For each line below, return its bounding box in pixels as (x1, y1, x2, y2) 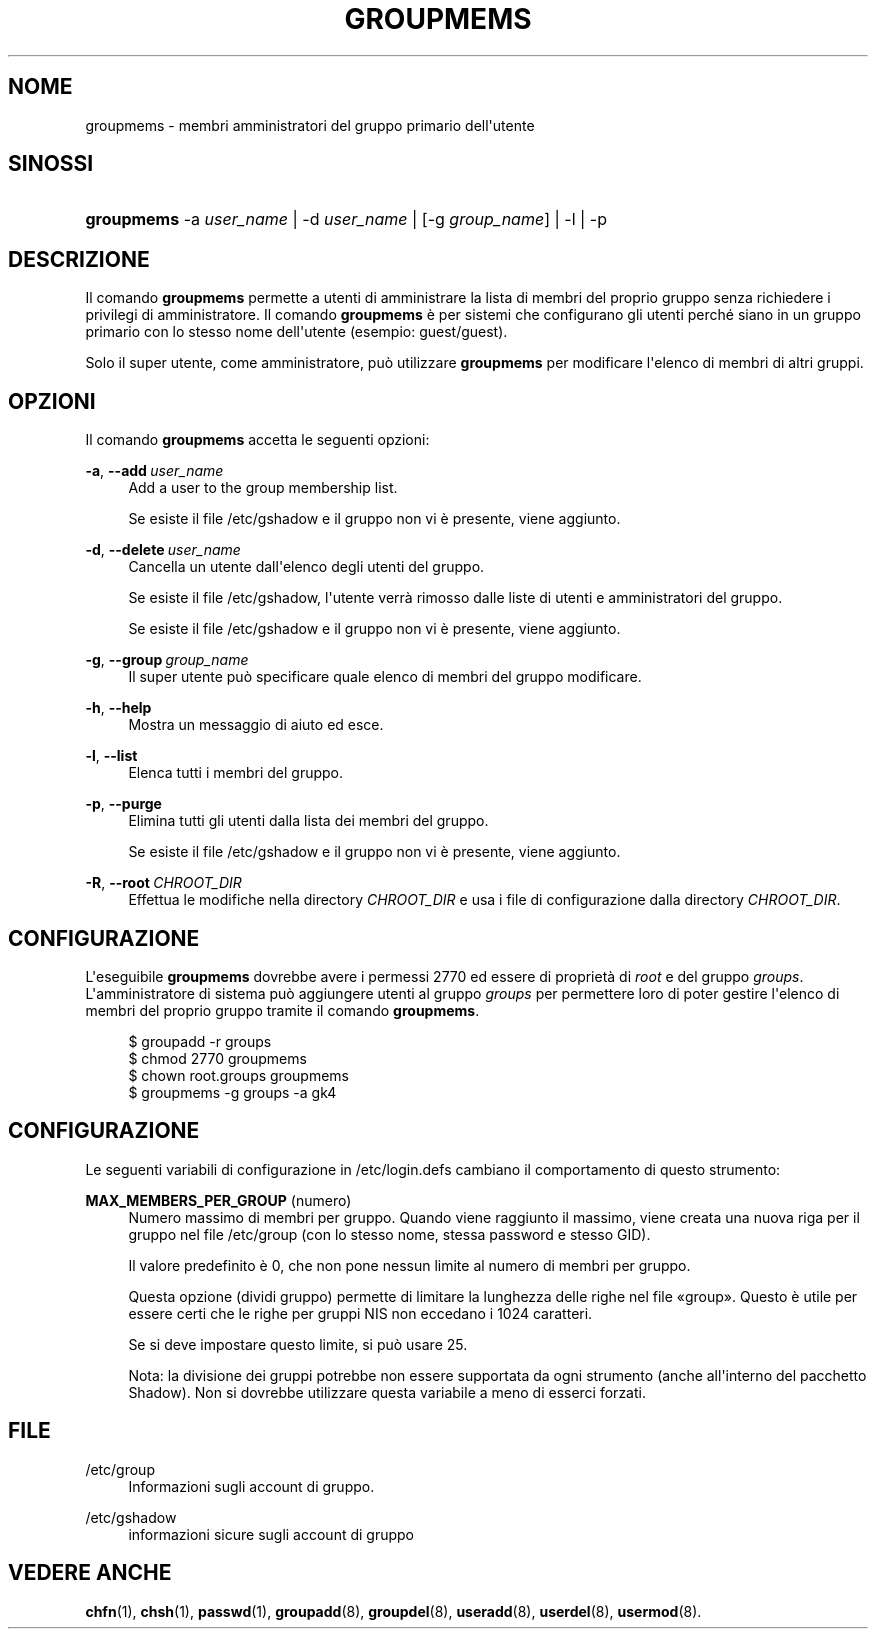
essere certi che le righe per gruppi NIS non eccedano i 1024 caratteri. (128, 1304, 593, 1322)
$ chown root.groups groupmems (128, 1066, 349, 1084)
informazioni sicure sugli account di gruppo (128, 1525, 415, 1543)
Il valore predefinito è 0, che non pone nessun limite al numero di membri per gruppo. (128, 1256, 691, 1274)
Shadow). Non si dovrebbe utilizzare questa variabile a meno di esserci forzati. (128, 1383, 646, 1401)
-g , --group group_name (85, 651, 249, 669)
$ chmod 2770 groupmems (128, 1049, 307, 1067)
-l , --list (85, 747, 138, 765)
